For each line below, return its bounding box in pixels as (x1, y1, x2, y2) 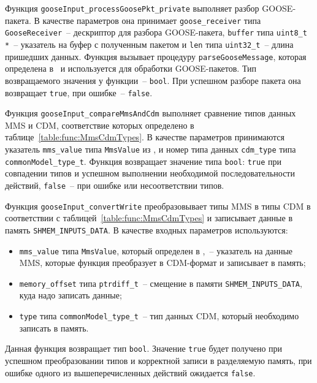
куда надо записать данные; (19, 289, 122, 301)
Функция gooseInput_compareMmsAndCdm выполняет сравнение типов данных (5, 107, 296, 119)
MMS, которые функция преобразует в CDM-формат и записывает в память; (19, 256, 306, 269)
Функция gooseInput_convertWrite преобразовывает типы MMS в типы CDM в (5, 199, 311, 212)
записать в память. (19, 321, 89, 334)
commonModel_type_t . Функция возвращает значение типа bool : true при (5, 154, 281, 167)
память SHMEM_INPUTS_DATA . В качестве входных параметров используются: (5, 223, 288, 236)
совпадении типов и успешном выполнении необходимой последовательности (5, 167, 295, 180)
